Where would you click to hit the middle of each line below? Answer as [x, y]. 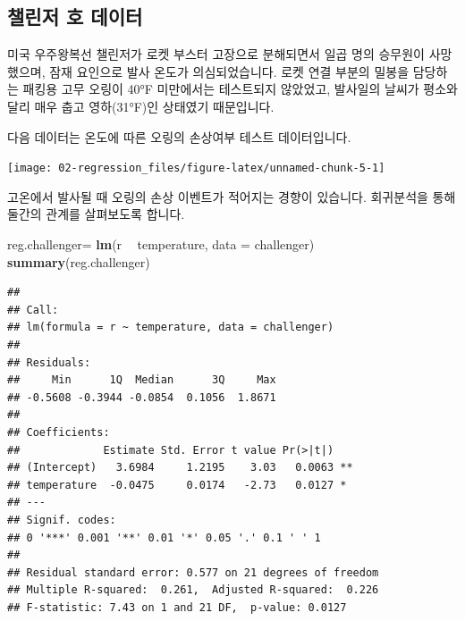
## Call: [33, 310]
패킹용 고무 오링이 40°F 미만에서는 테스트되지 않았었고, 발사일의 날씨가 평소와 [240, 89]
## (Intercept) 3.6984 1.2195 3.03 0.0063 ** [180, 468]
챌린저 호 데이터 [75, 17]
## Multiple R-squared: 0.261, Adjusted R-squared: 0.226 [193, 590]
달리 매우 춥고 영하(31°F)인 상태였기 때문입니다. [141, 106]
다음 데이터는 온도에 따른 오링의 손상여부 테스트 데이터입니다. [179, 136]
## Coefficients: [59, 432]
